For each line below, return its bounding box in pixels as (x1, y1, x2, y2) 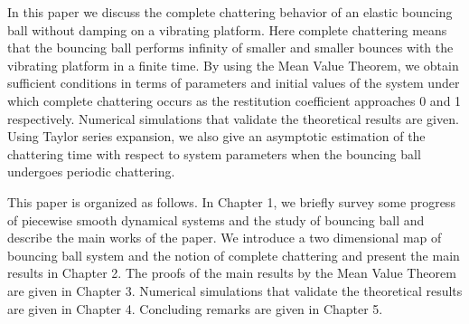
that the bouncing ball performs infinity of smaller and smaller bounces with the (7, 38, 454, 57)
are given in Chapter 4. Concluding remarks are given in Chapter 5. (7, 299, 383, 318)
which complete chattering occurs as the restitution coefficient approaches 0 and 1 (7, 91, 462, 110)
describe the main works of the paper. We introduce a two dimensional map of (7, 228, 442, 247)
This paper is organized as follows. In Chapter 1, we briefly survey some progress (7, 192, 455, 211)
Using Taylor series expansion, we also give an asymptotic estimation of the (7, 127, 426, 146)
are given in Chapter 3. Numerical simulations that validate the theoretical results (7, 281, 463, 300)
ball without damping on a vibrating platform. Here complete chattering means (7, 20, 447, 39)
